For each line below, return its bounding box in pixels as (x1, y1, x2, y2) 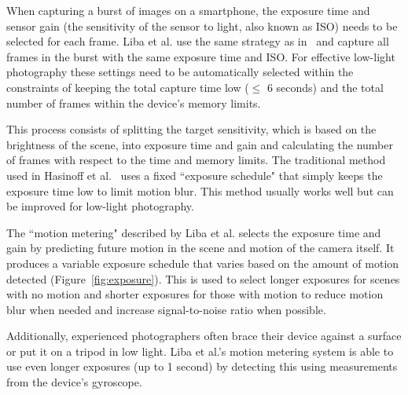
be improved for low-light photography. (6, 198, 194, 214)
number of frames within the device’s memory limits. (6, 94, 261, 111)
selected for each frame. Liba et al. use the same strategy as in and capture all (6, 33, 389, 49)
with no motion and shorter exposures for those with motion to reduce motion (6, 286, 384, 302)
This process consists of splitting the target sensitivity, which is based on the (6, 121, 377, 137)
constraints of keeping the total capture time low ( (6, 79, 249, 95)
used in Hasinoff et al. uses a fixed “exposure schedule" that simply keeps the (6, 166, 383, 183)
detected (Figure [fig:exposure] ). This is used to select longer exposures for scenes (6, 270, 400, 287)
